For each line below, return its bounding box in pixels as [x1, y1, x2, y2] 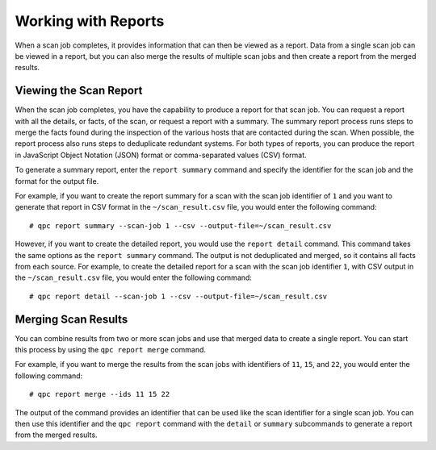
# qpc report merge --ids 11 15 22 [29, 390, 170, 399]
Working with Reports [15, 12, 165, 30]
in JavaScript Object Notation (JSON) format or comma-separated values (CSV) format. [15, 150, 307, 160]
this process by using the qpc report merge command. [15, 345, 206, 354]
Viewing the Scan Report [15, 84, 143, 98]
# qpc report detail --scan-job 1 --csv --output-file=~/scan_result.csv [29, 291, 328, 301]
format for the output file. [15, 176, 99, 185]
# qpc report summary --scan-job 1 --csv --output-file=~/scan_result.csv [29, 221, 332, 230]
